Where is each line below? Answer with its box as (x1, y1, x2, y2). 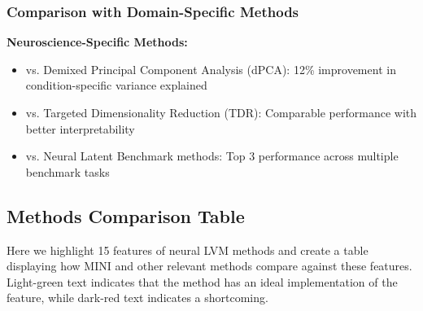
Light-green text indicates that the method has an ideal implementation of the (7, 273, 398, 290)
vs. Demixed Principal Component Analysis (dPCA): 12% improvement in (25, 60, 396, 77)
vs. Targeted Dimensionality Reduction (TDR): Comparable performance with (25, 104, 417, 120)
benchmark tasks (25, 163, 110, 180)
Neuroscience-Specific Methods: (7, 33, 188, 50)
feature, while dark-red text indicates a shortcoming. (7, 289, 268, 306)
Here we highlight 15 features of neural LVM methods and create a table (7, 241, 368, 258)
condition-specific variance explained (25, 77, 207, 94)
